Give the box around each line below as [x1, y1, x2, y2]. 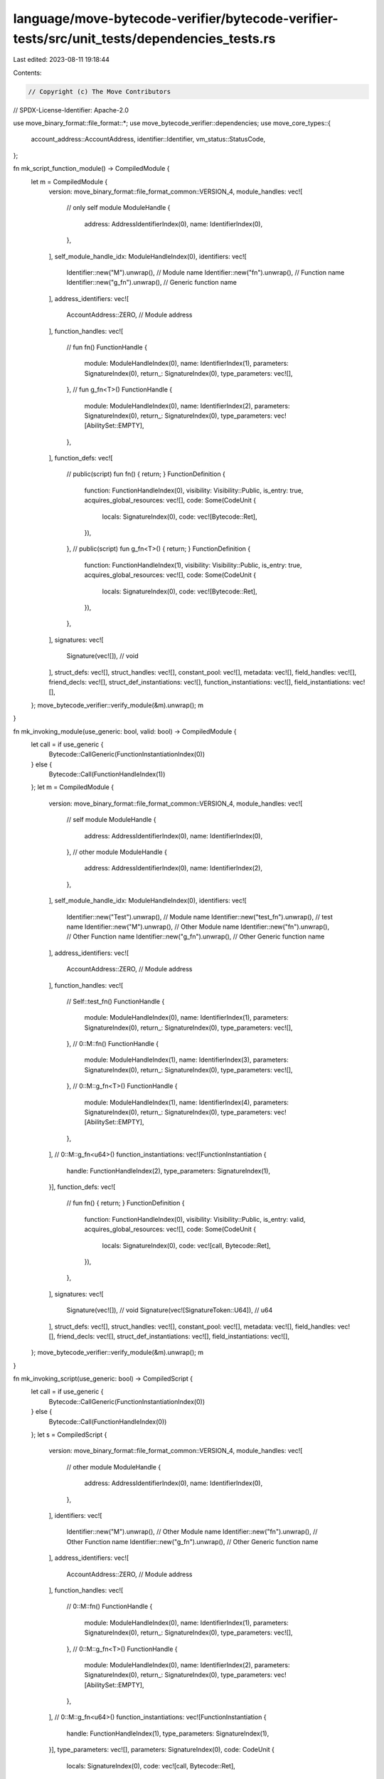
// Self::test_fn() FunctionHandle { [66, 997, 165, 1005]
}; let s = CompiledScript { [31, 1430, 107, 1439]
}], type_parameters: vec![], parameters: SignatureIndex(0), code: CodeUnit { [48, 1746, 275, 1754]
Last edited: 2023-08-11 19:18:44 [13, 56, 110, 64]
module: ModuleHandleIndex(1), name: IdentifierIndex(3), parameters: [84, 1055, 289, 1064]
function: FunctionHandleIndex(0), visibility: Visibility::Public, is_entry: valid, [84, 1215, 306, 1223]
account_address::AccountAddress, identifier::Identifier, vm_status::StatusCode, [31, 135, 266, 144]
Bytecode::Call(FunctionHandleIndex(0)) [48, 1417, 167, 1426]
